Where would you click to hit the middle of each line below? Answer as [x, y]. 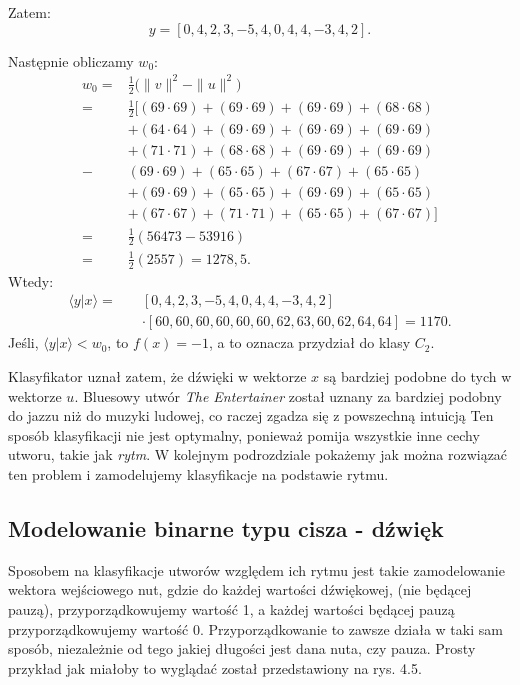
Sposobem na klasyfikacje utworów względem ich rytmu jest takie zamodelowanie [256, 569]
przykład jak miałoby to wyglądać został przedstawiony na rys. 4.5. [215, 667]
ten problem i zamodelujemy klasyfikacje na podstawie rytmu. [198, 474]
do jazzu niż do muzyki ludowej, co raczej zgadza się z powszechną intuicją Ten [251, 415]
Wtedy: [31, 280]
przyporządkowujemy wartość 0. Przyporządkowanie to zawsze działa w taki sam [255, 628]
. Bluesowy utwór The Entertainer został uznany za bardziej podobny [288, 395]
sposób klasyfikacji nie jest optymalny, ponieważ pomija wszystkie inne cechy [244, 434]
